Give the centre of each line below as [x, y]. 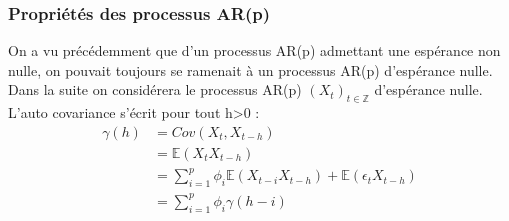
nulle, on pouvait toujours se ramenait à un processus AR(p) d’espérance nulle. [250, 69]
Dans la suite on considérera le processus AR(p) [155, 89]
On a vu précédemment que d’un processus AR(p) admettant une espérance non [254, 50]
